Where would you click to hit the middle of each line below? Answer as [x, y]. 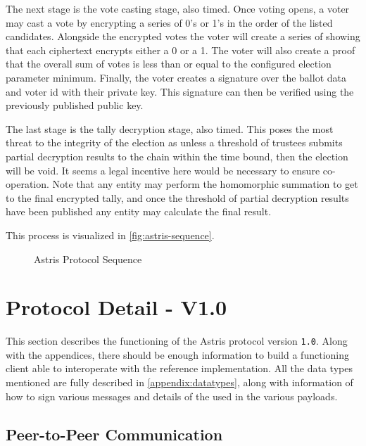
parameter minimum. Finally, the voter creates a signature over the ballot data [176, 77]
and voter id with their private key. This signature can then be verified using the [180, 91]
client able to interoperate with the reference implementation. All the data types [179, 368]
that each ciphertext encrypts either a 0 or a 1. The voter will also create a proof [181, 50]
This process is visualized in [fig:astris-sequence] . [110, 235]
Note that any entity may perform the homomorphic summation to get [205, 184]
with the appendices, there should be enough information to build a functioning [177, 354]
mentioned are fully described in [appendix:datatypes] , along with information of [179, 382]
